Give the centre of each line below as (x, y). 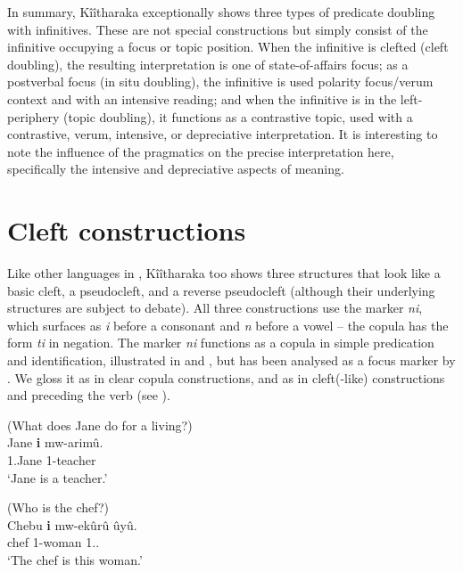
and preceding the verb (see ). (89, 395)
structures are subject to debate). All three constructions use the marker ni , (215, 308)
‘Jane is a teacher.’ (58, 477)
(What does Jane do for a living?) (100, 425)
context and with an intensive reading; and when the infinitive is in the (202, 98)
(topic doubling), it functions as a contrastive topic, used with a (238, 116)
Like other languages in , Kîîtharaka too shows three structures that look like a (224, 273)
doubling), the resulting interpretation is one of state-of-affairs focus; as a (208, 64)
